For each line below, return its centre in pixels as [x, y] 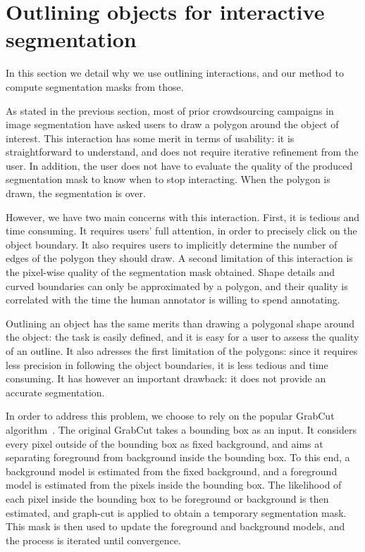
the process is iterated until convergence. [93, 540]
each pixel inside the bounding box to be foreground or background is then [167, 498]
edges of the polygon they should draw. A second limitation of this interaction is [179, 258]
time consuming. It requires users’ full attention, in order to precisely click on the [181, 231]
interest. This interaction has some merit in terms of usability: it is [150, 138]
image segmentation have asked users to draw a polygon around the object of [172, 124]
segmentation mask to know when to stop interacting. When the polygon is [168, 179]
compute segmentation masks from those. [95, 86]
